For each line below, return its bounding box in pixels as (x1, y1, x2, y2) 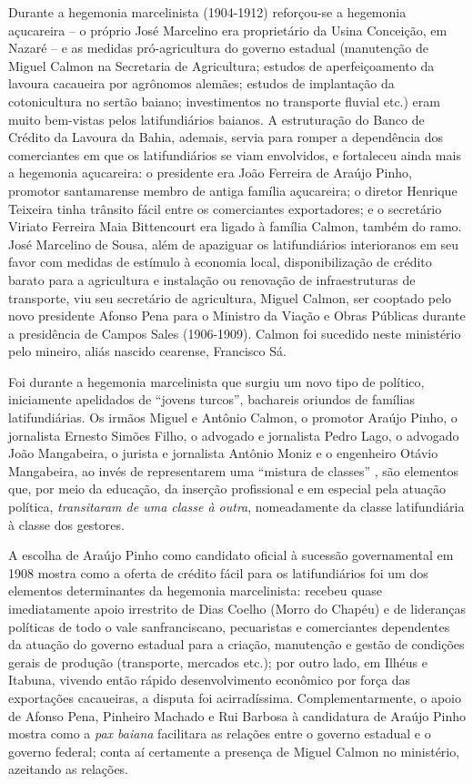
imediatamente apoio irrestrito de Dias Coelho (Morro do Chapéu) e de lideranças (8, 599, 467, 617)
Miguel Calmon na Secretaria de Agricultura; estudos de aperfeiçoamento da (8, 56, 435, 75)
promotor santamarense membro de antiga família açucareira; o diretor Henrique (8, 180, 458, 199)
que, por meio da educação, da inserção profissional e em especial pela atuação (8, 479, 447, 498)
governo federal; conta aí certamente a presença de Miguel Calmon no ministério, (8, 741, 460, 760)
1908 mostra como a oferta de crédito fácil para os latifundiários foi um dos (8, 563, 428, 582)
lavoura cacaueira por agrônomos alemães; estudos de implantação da (8, 74, 395, 93)
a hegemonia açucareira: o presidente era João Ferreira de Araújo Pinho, (8, 163, 412, 182)
